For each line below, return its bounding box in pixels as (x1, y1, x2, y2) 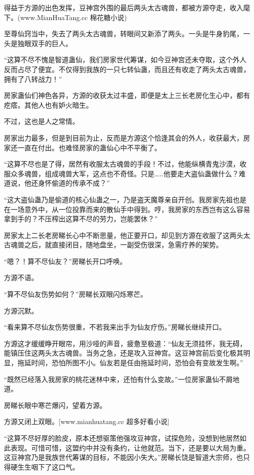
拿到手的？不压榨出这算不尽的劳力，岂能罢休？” (4, 214, 158, 224)
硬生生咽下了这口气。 (10, 461, 79, 472)
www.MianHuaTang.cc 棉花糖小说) (20, 12, 127, 22)
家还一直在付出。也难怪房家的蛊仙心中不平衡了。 (4, 142, 161, 152)
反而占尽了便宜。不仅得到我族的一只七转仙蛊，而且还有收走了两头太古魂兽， (4, 64, 250, 74)
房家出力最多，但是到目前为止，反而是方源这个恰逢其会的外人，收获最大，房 (4, 132, 250, 142)
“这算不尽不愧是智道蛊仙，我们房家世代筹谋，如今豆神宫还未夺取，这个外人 (4, 54, 247, 65)
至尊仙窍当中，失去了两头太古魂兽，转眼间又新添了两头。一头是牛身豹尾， (4, 28, 243, 39)
